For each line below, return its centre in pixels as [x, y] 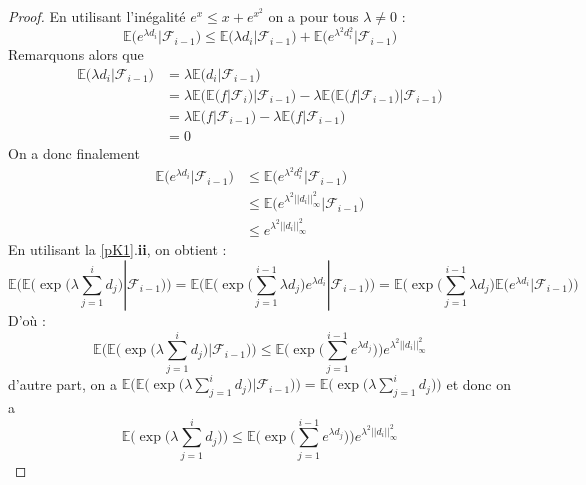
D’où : [27, 319]
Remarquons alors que [76, 54]
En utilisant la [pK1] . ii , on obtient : [117, 249]
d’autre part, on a [62, 383]
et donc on [479, 383]
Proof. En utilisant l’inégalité [97, 16]
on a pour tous [313, 16]
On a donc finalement [74, 152]
